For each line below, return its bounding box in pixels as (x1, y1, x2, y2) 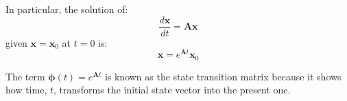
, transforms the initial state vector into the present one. (53, 82, 291, 97)
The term (5, 69, 45, 83)
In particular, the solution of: (5, 2, 128, 16)
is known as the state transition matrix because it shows (104, 69, 342, 83)
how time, (5, 82, 47, 97)
